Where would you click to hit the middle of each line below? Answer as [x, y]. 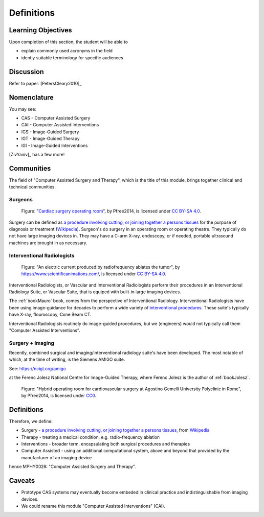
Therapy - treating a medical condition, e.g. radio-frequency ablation [90, 437]
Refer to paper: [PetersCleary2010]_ [45, 83]
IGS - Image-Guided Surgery [50, 132]
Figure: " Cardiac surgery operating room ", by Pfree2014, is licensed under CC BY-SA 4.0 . [111, 211]
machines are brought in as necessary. [48, 243]
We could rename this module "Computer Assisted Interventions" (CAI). [93, 506]
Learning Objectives [41, 30]
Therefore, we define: [31, 421]
